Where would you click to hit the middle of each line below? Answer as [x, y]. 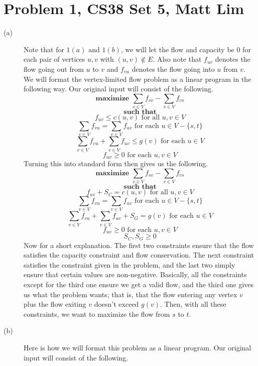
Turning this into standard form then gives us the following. [116, 163]
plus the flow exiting [55, 304]
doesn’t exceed [116, 304]
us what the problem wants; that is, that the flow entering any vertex [131, 294]
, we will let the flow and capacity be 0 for [186, 49]
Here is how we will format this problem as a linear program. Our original [138, 347]
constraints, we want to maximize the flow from [97, 314]
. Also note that [177, 59]
